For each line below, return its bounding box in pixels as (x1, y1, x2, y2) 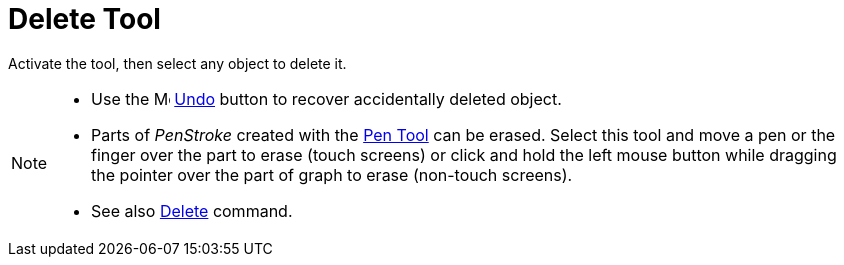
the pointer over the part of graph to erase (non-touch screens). (91, 164, 573, 185)
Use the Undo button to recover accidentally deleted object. (91, 88, 562, 109)
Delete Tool (8, 2, 161, 36)
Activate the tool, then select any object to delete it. (8, 54, 347, 72)
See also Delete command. (91, 200, 293, 221)
